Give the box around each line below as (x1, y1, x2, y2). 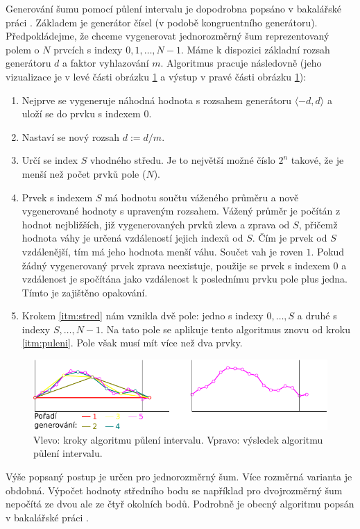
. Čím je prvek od (252, 230, 327, 245)
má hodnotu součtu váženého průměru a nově (105, 190, 299, 204)
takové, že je (291, 153, 344, 167)
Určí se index (22, 153, 78, 167)
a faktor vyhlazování (62, 56, 149, 70)
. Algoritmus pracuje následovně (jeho (160, 56, 322, 70)
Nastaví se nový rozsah (22, 129, 120, 144)
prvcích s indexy (53, 42, 123, 56)
